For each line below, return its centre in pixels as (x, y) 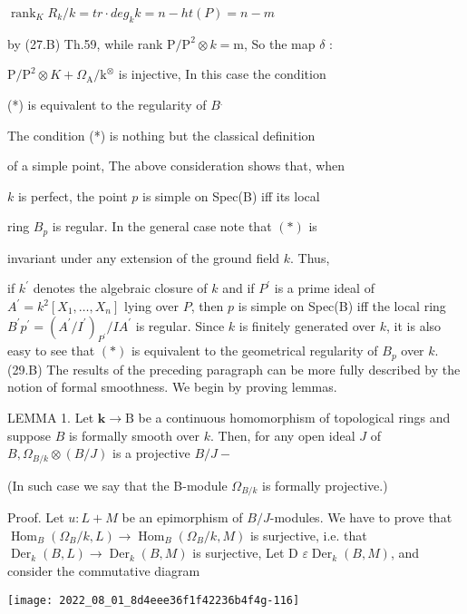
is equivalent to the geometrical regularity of (254, 351)
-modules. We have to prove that (361, 517)
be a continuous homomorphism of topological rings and (294, 418)
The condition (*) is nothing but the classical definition (161, 135)
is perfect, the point (73, 195)
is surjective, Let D (245, 553)
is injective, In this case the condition (222, 74)
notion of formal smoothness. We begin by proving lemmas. (172, 387)
